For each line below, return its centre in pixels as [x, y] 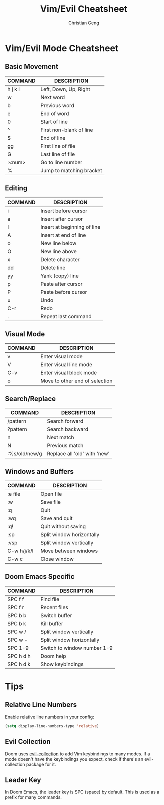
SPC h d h [19, 656]
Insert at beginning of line [71, 227]
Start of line [54, 122]
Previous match [65, 446]
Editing [16, 188]
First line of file [58, 146]
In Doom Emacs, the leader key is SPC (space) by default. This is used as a [82, 792]
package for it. [41, 764]
